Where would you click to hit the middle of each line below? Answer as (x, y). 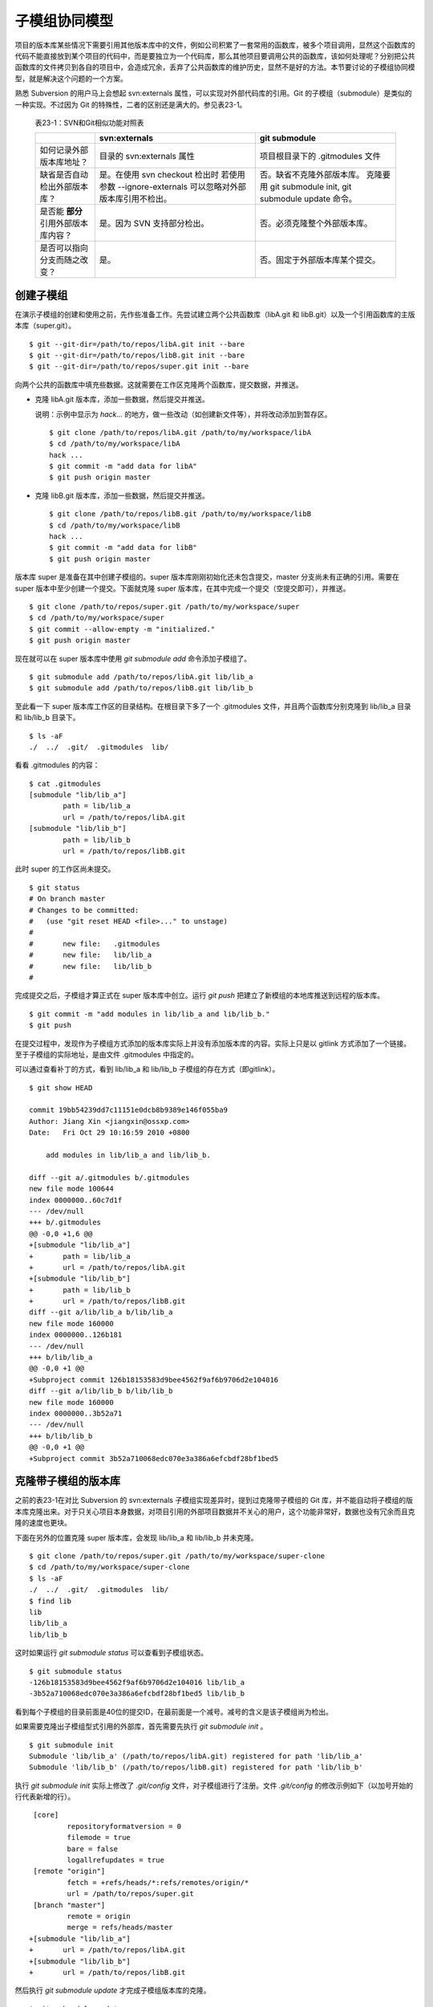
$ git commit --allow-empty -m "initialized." (122, 629)
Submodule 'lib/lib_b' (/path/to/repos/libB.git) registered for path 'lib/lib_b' (196, 1767)
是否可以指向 (64, 248)
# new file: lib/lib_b (91, 966)
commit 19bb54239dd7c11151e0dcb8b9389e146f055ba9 (129, 1110)
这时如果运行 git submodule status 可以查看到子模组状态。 (111, 1653)
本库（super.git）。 (45, 326)
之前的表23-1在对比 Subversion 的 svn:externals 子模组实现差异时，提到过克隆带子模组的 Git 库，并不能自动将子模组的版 (214, 1500)
